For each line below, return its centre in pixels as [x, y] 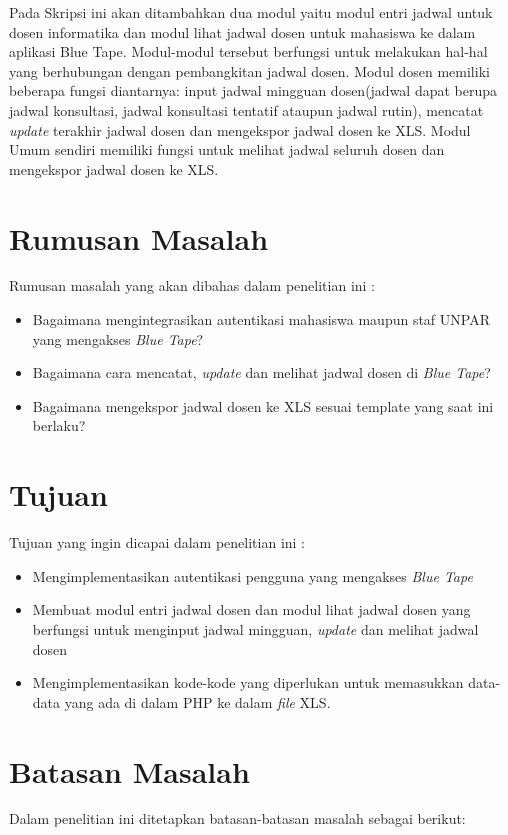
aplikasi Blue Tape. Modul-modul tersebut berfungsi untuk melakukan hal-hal [248, 51]
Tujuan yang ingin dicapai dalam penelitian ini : [157, 542]
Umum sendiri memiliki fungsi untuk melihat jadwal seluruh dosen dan [227, 149]
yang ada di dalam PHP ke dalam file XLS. [197, 701]
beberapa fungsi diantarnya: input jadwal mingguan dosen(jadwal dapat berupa [253, 90]
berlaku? [59, 425]
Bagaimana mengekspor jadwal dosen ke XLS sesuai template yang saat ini [263, 405]
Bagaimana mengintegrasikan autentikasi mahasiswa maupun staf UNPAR [261, 319]
